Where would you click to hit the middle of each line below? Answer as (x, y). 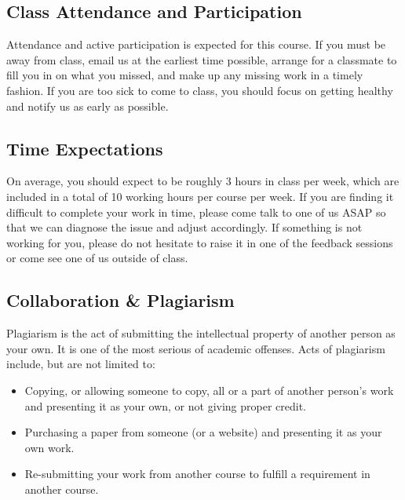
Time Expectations (85, 148)
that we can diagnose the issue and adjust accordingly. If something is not (184, 227)
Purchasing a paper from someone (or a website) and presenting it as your (203, 432)
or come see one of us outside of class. (97, 258)
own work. (49, 447)
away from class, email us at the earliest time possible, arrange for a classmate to (202, 59)
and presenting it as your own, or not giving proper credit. (165, 405)
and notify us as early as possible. (88, 106)
